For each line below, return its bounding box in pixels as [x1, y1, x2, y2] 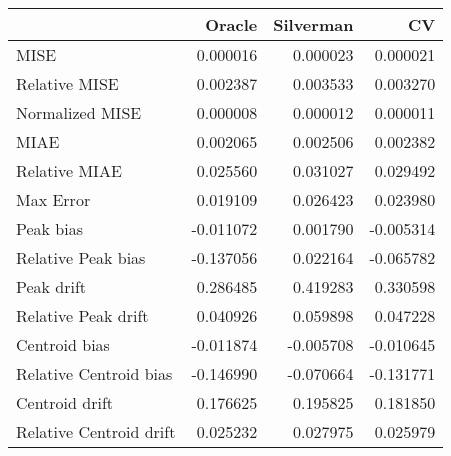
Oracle [205, 13, 258, 36]
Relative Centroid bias [16, 362, 173, 385]
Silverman [273, 13, 354, 36]
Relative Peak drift [16, 304, 149, 327]
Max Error [16, 188, 91, 211]
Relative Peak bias [16, 246, 146, 269]
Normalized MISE [16, 101, 142, 124]
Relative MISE [16, 72, 119, 95]
